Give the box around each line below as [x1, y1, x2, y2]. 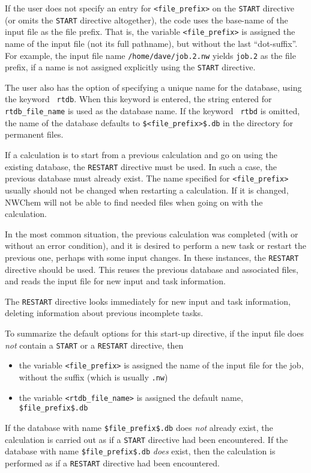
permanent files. [5, 128, 64, 141]
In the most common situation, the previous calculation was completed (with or [5, 227, 298, 240]
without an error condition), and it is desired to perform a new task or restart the [5, 239, 306, 252]
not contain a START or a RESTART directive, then [5, 338, 184, 351]
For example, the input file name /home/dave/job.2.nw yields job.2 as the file [5, 49, 296, 61]
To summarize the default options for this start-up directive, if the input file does [5, 327, 304, 339]
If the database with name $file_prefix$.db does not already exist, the [5, 421, 273, 433]
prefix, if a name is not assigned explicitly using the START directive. [5, 61, 256, 73]
